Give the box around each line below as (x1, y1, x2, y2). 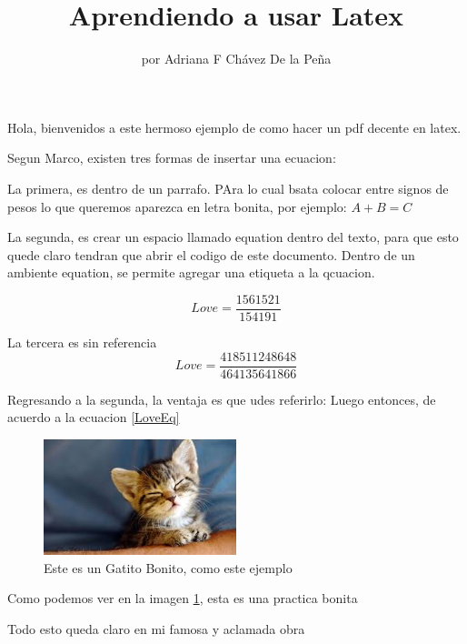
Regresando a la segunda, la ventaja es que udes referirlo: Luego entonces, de (7, 389, 436, 408)
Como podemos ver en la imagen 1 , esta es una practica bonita (7, 589, 358, 608)
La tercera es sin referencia (7, 332, 157, 351)
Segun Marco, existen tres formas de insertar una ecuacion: (7, 148, 336, 167)
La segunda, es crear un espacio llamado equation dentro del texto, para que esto (7, 227, 459, 247)
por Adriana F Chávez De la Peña (141, 49, 332, 68)
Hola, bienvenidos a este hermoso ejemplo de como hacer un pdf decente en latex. (7, 117, 462, 136)
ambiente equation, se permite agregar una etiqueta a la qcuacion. (7, 263, 375, 282)
